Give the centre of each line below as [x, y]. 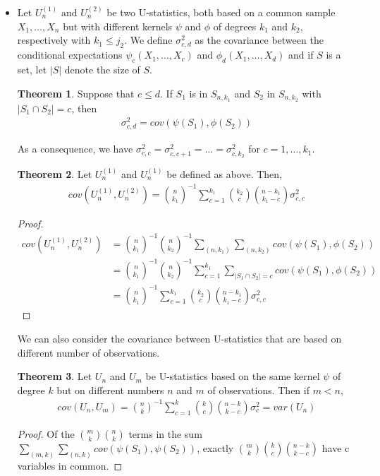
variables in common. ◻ [70, 465]
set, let [32, 70]
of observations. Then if [258, 389]
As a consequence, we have [75, 149]
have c [336, 447]
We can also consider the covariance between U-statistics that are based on [179, 338]
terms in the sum [165, 433]
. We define [148, 40]
